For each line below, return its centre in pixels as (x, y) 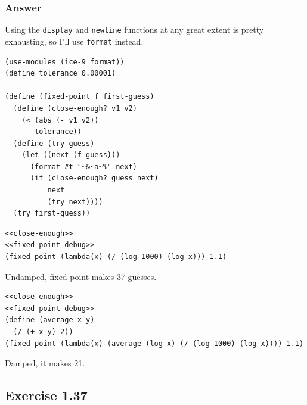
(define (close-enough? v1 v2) (75, 108)
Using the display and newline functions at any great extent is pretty (134, 29)
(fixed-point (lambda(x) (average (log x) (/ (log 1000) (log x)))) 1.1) (154, 343)
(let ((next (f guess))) (71, 155)
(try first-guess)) (52, 214)
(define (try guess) (54, 143)
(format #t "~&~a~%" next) (83, 166)
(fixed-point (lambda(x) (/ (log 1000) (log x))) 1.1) (116, 257)
